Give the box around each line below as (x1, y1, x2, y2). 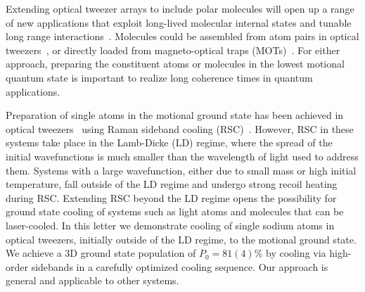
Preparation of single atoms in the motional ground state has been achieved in (6, 108, 344, 122)
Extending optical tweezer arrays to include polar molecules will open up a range (6, 1, 354, 15)
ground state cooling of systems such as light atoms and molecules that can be (6, 204, 344, 219)
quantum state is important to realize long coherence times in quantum (6, 70, 313, 84)
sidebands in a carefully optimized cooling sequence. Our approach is (31, 259, 328, 274)
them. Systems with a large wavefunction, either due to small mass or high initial (6, 163, 357, 177)
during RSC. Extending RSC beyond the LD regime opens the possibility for (6, 190, 337, 205)
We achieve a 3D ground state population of (6, 246, 196, 260)
